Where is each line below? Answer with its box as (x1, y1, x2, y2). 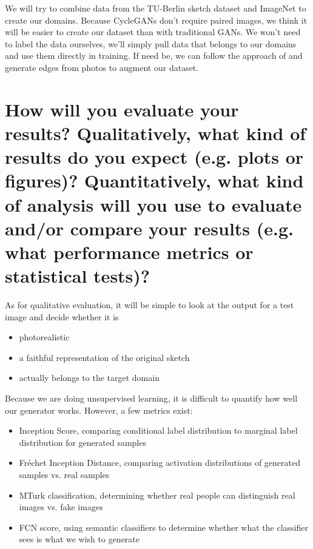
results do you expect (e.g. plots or (5, 144, 304, 169)
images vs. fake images (19, 500, 103, 513)
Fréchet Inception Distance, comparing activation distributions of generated (19, 456, 300, 469)
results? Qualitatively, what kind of (5, 120, 306, 145)
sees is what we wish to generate (19, 533, 140, 545)
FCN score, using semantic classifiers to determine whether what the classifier (19, 520, 308, 533)
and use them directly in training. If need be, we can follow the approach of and (5, 49, 303, 62)
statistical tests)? (5, 263, 150, 288)
